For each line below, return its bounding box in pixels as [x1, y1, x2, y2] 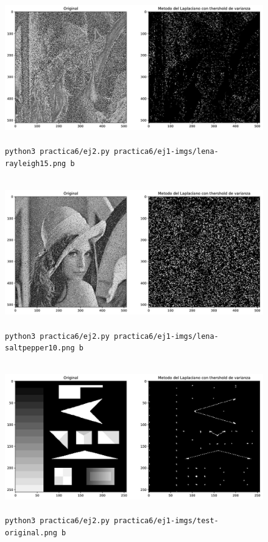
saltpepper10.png [5, 344, 75, 353]
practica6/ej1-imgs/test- [113, 516, 219, 526]
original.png [5, 529, 57, 538]
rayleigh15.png [5, 159, 66, 168]
